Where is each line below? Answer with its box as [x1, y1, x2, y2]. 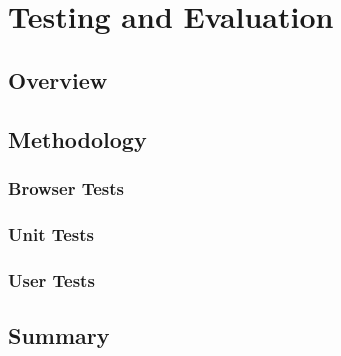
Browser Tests [8, 175, 124, 200]
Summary [8, 319, 110, 350]
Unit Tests [8, 221, 95, 246]
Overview [8, 64, 108, 95]
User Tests [8, 267, 95, 292]
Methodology [8, 123, 147, 154]
